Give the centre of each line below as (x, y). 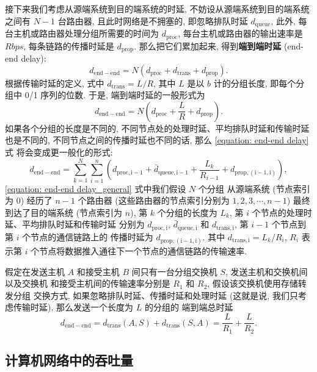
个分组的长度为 (187, 212)
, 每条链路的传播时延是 (69, 45)
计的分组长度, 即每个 (255, 83)
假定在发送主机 (35, 271)
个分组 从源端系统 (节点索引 (254, 188)
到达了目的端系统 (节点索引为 (64, 212)
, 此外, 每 (289, 20)
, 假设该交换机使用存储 (253, 283)
